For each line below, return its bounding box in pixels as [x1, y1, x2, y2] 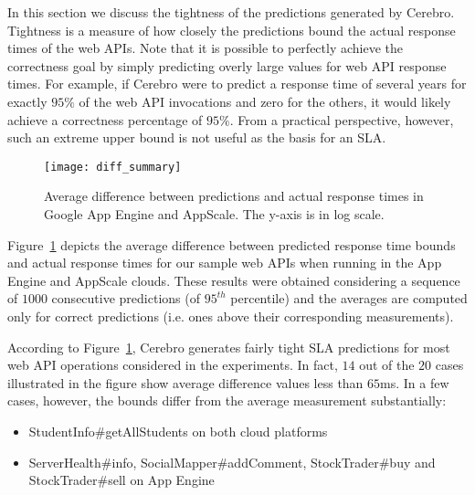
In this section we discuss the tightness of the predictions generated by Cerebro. [7, 3, 455, 21]
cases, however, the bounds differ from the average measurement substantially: [7, 391, 447, 410]
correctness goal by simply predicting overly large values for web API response [7, 56, 447, 75]
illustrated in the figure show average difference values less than [7, 373, 364, 392]
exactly [7, 91, 47, 111]
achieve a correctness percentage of [7, 110, 203, 129]
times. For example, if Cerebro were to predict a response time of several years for [7, 74, 467, 93]
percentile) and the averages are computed [230, 289, 468, 308]
